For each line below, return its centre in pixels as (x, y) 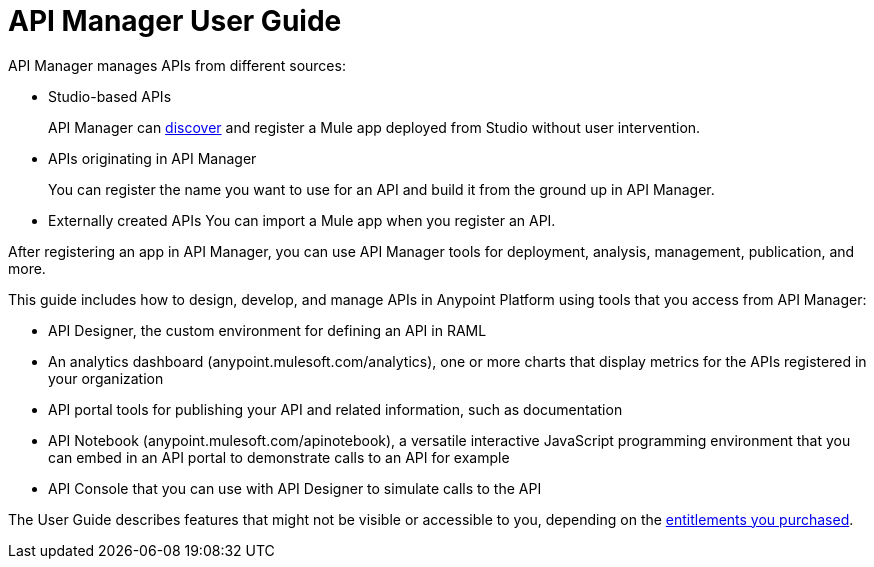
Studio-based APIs (110, 96)
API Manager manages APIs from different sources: (177, 65)
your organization (106, 378)
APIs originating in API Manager (152, 158)
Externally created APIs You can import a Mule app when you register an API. (302, 220)
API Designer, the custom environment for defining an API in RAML (267, 330)
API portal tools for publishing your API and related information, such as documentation (335, 409)
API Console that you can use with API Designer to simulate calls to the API (295, 488)
